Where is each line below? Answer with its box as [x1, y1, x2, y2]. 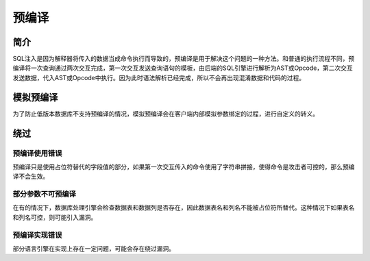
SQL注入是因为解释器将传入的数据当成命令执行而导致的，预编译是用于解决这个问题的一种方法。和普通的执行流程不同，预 [12, 55, 355, 63]
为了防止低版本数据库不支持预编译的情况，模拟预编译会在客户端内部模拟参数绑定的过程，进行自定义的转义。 [12, 110, 319, 118]
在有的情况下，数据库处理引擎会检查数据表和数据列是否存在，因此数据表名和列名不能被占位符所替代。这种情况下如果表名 [12, 203, 355, 212]
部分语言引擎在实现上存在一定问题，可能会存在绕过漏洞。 [12, 244, 175, 253]
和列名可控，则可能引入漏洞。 [12, 213, 97, 221]
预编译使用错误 [12, 148, 62, 158]
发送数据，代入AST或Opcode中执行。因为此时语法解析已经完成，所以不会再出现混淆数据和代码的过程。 [12, 73, 306, 82]
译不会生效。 [12, 172, 49, 181]
